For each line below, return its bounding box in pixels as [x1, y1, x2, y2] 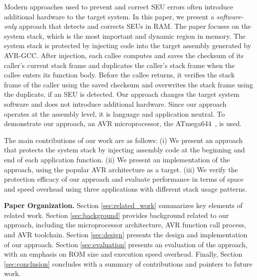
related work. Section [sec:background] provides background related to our [4, 210, 229, 220]
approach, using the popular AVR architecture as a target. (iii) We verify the [4, 164, 238, 174]
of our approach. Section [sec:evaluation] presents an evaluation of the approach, [4, 239, 248, 249]
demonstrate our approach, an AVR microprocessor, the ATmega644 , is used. [4, 118, 242, 129]
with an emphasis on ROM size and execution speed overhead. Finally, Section [4, 249, 243, 259]
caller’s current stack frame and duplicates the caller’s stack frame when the [4, 60, 235, 70]
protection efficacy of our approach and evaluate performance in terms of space [4, 174, 244, 184]
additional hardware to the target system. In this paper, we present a [4, 11, 214, 21]
